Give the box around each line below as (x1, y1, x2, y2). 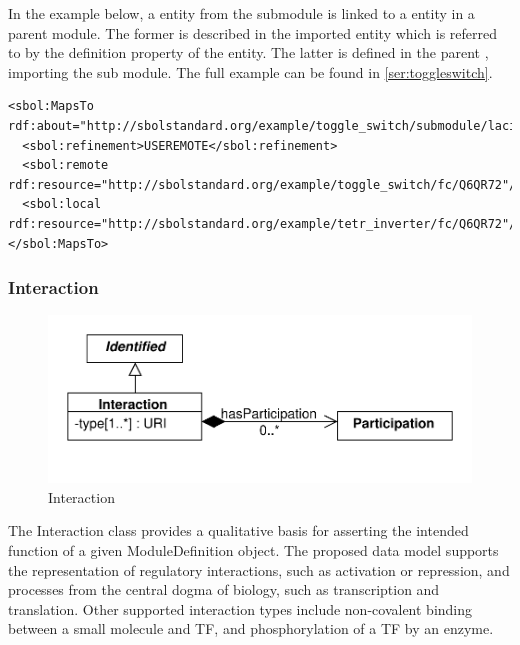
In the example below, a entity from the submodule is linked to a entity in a (8, 3, 475, 23)
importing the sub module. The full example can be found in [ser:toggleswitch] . (8, 61, 493, 82)
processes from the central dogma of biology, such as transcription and (8, 579, 440, 600)
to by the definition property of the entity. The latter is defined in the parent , (8, 42, 489, 63)
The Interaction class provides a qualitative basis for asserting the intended (8, 520, 469, 541)
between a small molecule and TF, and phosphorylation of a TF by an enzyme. (8, 618, 494, 639)
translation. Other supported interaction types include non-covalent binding (8, 598, 473, 619)
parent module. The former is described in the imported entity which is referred (8, 22, 497, 43)
